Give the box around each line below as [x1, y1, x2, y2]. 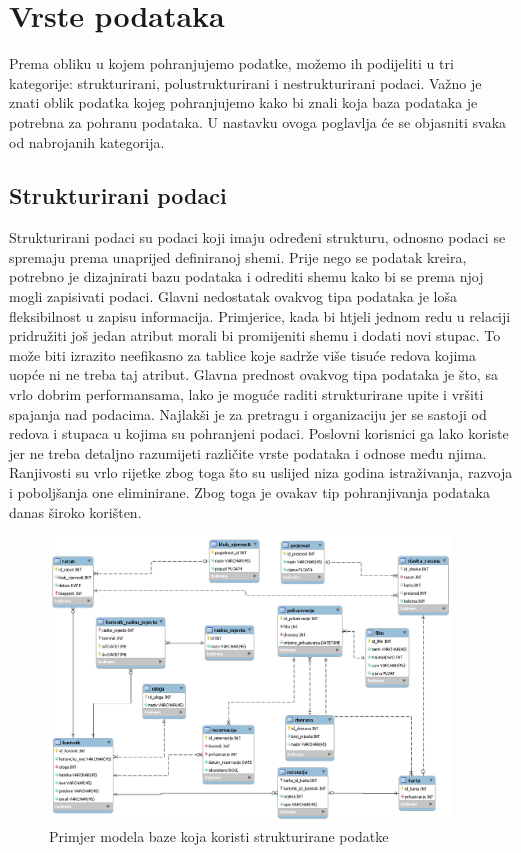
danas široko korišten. [9, 501, 142, 522]
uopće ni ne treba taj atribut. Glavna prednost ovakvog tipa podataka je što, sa [9, 364, 498, 385]
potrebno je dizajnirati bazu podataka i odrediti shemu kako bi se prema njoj [9, 266, 484, 287]
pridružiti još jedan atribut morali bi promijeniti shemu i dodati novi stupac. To [9, 325, 501, 346]
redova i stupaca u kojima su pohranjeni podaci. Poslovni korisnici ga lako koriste [9, 423, 509, 444]
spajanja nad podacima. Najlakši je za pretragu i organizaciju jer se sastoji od [9, 403, 487, 424]
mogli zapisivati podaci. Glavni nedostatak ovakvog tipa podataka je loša [9, 286, 457, 307]
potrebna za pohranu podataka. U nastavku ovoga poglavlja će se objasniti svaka [9, 111, 507, 132]
